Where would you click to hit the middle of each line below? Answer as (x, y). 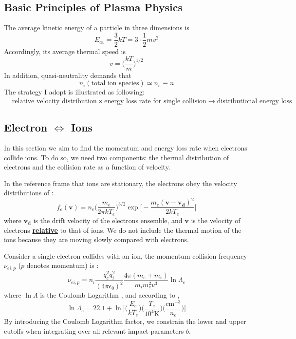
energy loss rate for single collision (155, 101)
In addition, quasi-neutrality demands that (68, 75)
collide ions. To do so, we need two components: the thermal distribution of (116, 157)
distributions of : (29, 193)
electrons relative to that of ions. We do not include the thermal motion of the (123, 230)
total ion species (115, 84)
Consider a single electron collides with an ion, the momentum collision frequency (126, 255)
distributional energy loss (254, 101)
